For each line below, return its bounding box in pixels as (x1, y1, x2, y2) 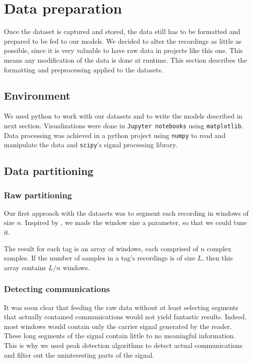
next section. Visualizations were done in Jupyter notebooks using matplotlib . (4, 120, 243, 130)
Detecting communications (4, 283, 110, 295)
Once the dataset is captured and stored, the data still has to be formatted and (4, 26, 240, 36)
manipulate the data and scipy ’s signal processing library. (4, 139, 178, 150)
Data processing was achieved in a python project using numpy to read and (4, 130, 226, 140)
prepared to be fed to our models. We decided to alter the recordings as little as (4, 35, 242, 46)
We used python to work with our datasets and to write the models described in (4, 111, 243, 121)
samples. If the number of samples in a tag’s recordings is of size (4, 253, 195, 263)
